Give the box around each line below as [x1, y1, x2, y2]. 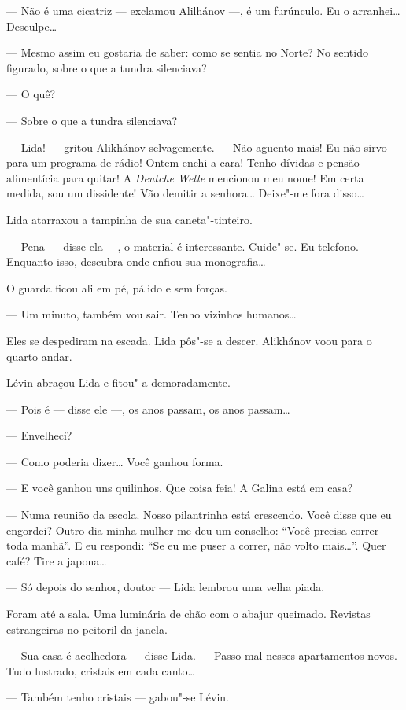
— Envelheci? [6, 427, 72, 443]
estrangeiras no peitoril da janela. [6, 620, 168, 637]
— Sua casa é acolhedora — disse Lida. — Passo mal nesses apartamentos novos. [6, 647, 397, 664]
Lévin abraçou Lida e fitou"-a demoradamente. [6, 374, 231, 391]
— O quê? [6, 86, 56, 102]
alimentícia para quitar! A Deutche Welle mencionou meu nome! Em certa [6, 169, 364, 186]
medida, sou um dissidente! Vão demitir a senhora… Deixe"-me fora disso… [6, 185, 364, 201]
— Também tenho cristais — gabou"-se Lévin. [6, 689, 229, 705]
